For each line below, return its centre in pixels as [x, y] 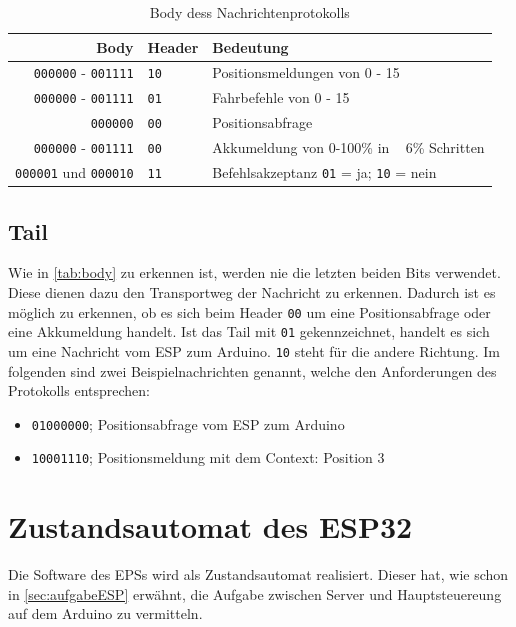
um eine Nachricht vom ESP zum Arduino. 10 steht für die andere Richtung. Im [254, 350]
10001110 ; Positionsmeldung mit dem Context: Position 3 [208, 457]
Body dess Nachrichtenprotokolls [249, 12]
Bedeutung [250, 46]
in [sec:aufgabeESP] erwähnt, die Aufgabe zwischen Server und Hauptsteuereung [255, 593]
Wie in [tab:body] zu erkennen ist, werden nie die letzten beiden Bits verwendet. [254, 272]
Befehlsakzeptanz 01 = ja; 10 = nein [324, 172]
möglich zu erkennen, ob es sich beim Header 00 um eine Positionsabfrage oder [249, 311]
